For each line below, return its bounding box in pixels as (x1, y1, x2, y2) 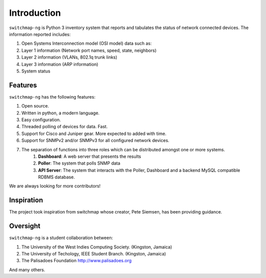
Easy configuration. (21, 116, 61, 123)
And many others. (9, 267, 45, 273)
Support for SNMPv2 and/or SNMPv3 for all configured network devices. (21, 138, 169, 143)
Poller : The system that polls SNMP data (38, 160, 121, 166)
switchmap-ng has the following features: (9, 94, 96, 100)
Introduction (9, 7, 61, 18)
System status (21, 68, 51, 74)
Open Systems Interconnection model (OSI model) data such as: (21, 40, 152, 46)
